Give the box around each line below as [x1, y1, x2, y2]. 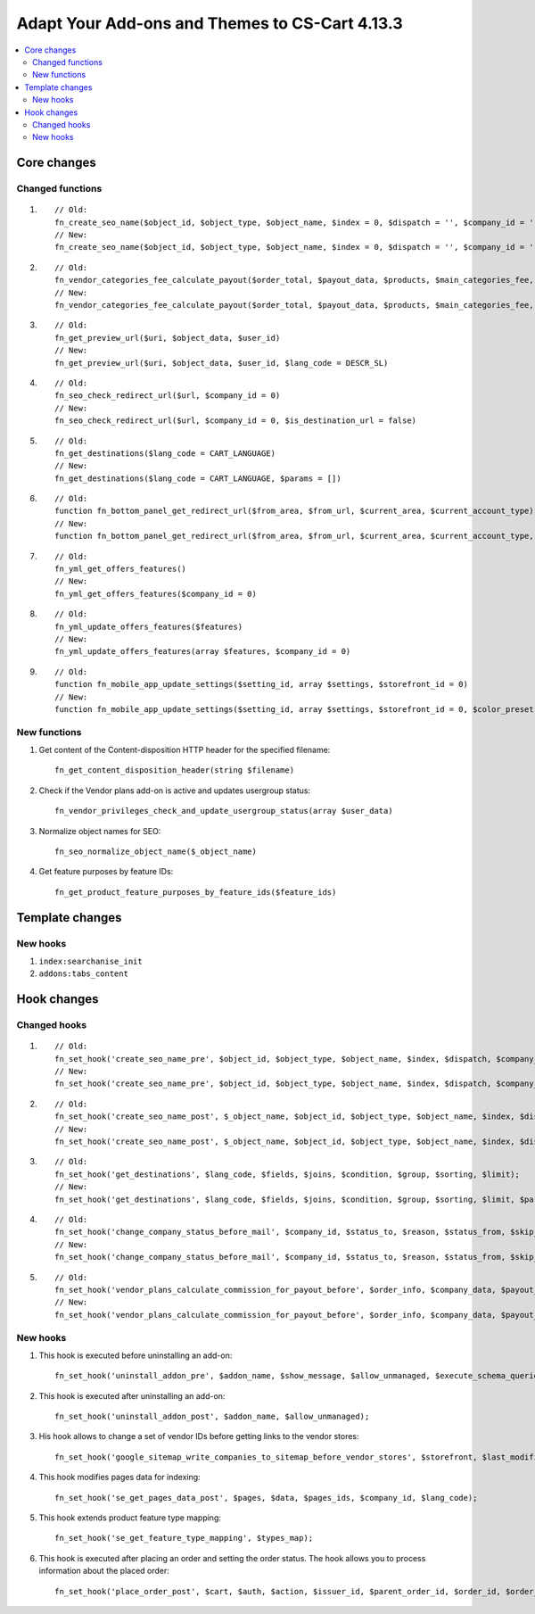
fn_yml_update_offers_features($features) [54, 621, 243, 632]
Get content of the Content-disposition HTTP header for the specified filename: [38, 745, 331, 756]
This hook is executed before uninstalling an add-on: [38, 1350, 233, 1361]
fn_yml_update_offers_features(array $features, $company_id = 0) [54, 647, 351, 657]
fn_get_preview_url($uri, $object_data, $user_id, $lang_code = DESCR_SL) [54, 358, 389, 368]
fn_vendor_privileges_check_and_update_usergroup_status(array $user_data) [54, 806, 393, 816]
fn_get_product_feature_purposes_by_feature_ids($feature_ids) [54, 887, 337, 897]
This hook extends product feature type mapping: [38, 1512, 222, 1523]
